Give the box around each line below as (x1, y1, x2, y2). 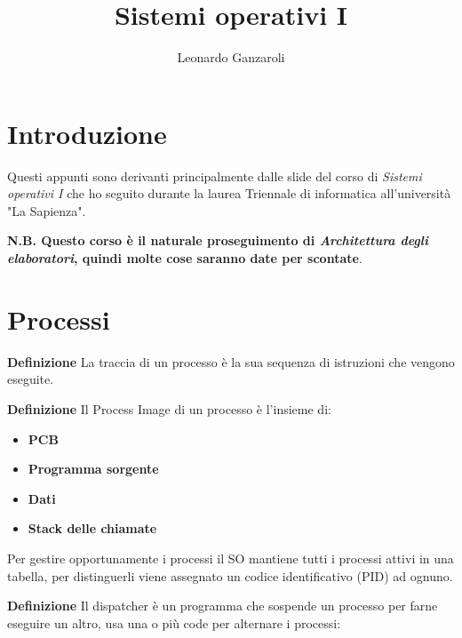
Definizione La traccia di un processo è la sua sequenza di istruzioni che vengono (7, 352, 455, 371)
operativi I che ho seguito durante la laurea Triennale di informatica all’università (7, 184, 451, 203)
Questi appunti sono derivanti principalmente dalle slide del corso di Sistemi (7, 166, 422, 185)
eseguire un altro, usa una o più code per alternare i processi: (7, 613, 341, 632)
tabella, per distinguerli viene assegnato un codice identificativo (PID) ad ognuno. (7, 566, 453, 585)
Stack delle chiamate (28, 519, 157, 538)
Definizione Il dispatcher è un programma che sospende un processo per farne (7, 596, 438, 615)
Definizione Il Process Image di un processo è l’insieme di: (7, 399, 331, 418)
